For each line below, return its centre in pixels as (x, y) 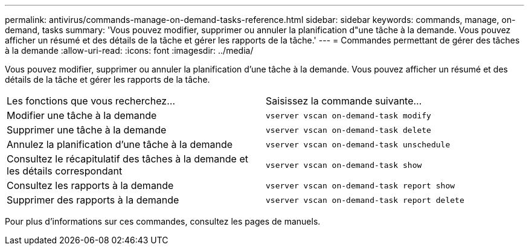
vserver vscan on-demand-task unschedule (358, 144)
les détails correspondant (65, 171)
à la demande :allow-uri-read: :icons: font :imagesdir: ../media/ (129, 50)
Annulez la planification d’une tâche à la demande (120, 144)
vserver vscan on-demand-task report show (361, 185)
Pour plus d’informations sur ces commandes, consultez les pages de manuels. (163, 221)
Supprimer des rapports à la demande (93, 200)
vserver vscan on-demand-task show (344, 165)
